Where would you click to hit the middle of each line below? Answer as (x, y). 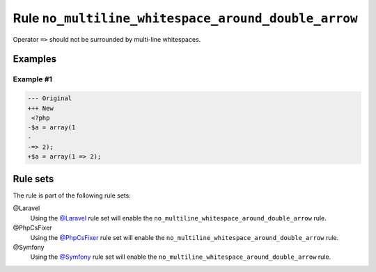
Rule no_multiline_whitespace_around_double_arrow (185, 18)
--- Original (50, 98)
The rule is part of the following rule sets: (72, 195)
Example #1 (32, 79)
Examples (35, 59)
